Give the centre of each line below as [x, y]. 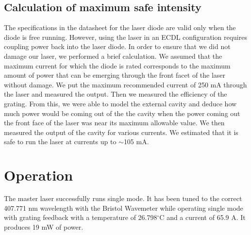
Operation [39, 175]
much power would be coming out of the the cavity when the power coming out [122, 113]
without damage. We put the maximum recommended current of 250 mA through [125, 84]
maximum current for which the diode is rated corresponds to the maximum [117, 65]
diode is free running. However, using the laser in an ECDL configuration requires [125, 37]
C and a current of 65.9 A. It [202, 217]
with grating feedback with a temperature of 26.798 [81, 217]
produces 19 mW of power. [44, 227]
